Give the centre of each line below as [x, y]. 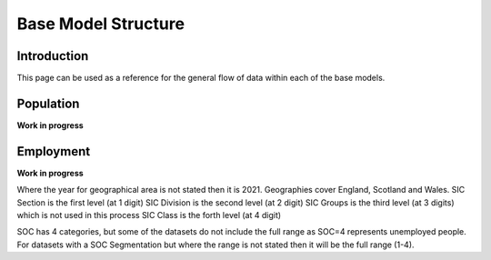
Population [48, 103]
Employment [54, 151]
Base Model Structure [101, 24]
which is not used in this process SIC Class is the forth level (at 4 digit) [149, 215]
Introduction [53, 56]
